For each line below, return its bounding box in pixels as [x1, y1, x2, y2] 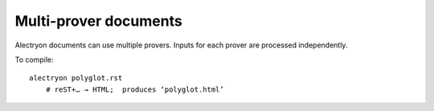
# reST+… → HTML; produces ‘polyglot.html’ [45, 84, 224, 94]
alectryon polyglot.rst [29, 73, 123, 83]
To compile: [14, 55, 54, 64]
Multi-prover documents [14, 12, 182, 30]
